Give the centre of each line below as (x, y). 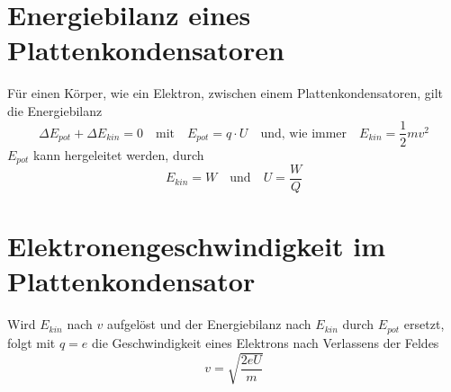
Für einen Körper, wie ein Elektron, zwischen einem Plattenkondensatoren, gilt (225, 93)
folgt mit (32, 342)
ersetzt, (424, 324)
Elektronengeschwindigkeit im (197, 246)
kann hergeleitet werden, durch (119, 154)
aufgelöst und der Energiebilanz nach (209, 324)
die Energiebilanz (55, 110)
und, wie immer (304, 134)
